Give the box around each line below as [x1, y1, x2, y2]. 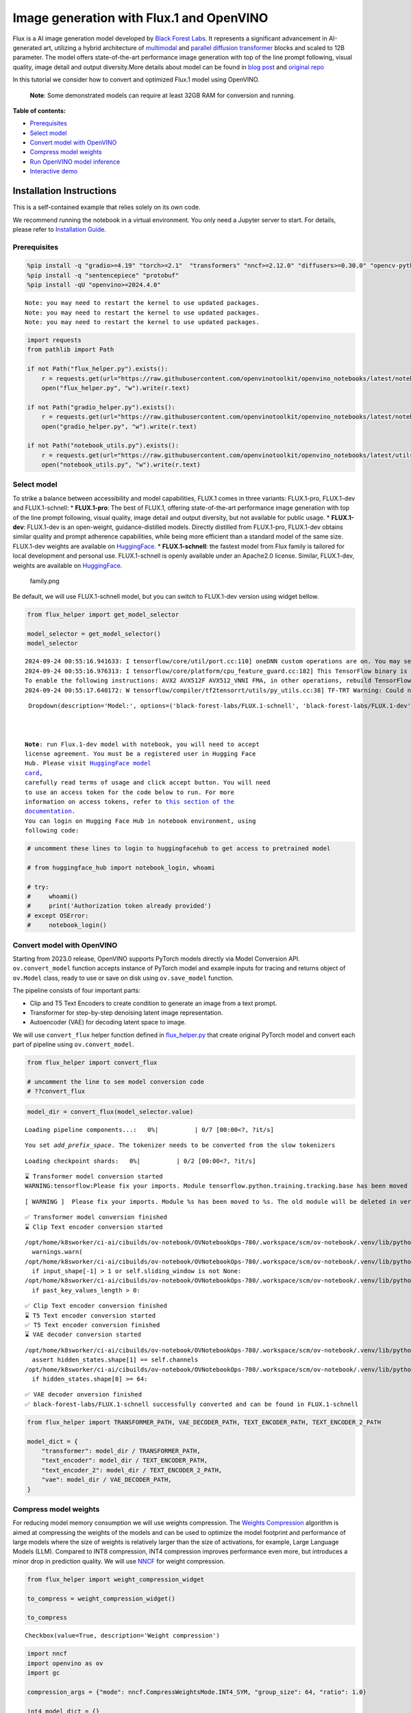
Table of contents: [12, 106, 66, 114]
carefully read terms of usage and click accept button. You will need [25, 778, 271, 787]
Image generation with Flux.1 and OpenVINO [12, 10, 269, 25]
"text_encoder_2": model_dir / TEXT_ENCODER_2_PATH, [41, 1466, 223, 1474]
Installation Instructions [12, 185, 117, 197]
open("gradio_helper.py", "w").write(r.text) [41, 422, 197, 430]
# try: [27, 883, 49, 891]
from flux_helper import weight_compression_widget [27, 1575, 205, 1583]
